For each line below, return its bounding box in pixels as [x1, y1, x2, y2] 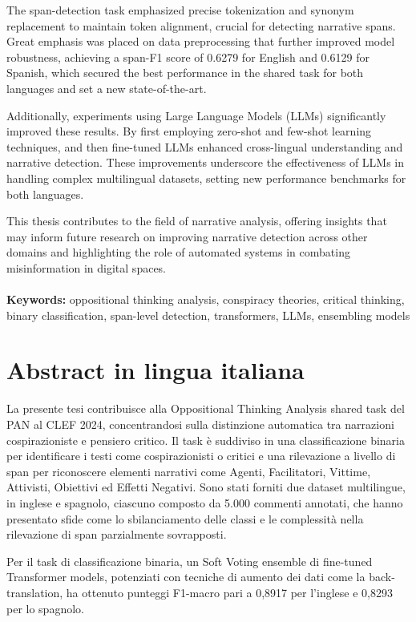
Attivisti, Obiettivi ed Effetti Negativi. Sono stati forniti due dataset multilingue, [6, 479, 406, 495]
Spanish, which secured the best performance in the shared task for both [6, 64, 364, 81]
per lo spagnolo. [6, 600, 84, 616]
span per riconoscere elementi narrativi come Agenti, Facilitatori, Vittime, [6, 462, 371, 479]
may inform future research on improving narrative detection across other [6, 228, 368, 244]
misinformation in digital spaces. [6, 259, 167, 276]
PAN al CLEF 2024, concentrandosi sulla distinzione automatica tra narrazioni [6, 416, 394, 432]
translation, [6, 584, 63, 600]
